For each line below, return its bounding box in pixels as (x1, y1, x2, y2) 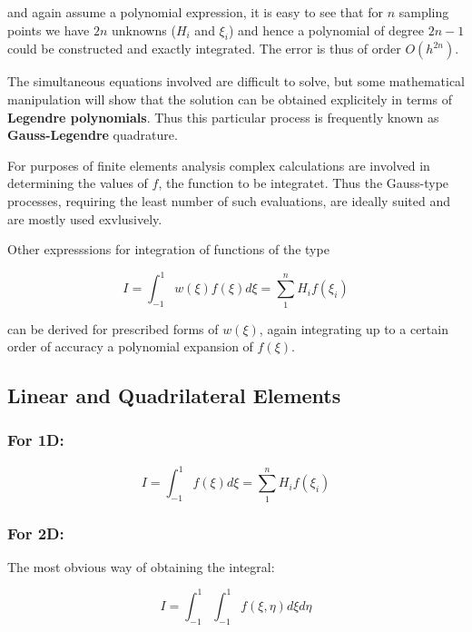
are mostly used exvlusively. (7, 209, 162, 228)
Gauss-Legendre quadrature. (7, 125, 178, 144)
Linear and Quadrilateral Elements (7, 381, 341, 410)
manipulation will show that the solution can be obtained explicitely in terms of (7, 89, 452, 108)
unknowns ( (112, 20, 176, 39)
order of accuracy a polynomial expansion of (7, 337, 253, 356)
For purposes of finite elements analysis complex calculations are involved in (7, 155, 430, 174)
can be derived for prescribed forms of (7, 319, 219, 338)
